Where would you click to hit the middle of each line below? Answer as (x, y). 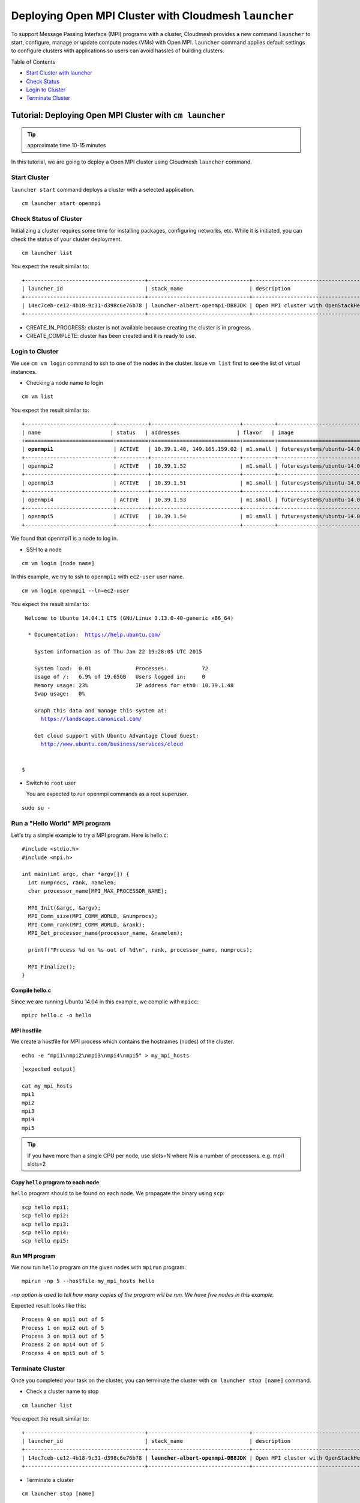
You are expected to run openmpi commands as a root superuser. (107, 794)
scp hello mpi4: (46, 1232)
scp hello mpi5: (46, 1241)
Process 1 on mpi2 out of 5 (63, 1328)
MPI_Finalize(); (52, 967)
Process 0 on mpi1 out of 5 (63, 1319)
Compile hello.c (31, 990)
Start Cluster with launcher (59, 73)
